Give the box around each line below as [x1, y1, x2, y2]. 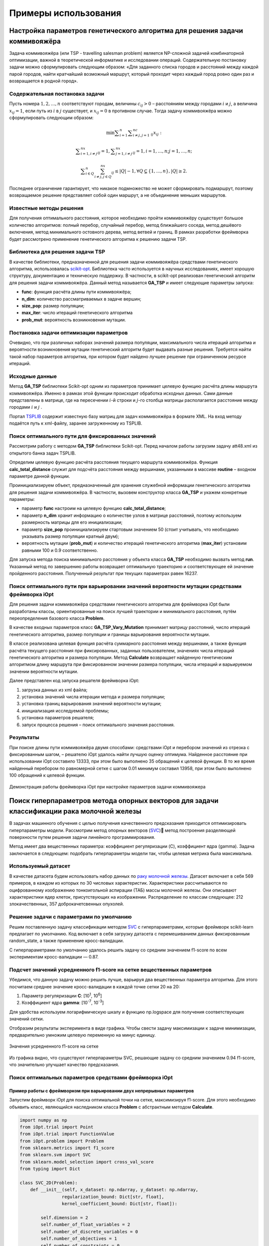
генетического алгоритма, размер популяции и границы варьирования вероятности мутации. [9, 631, 210, 637]
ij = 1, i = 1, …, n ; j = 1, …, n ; [133, 148, 193, 155]
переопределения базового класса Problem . [9, 616, 105, 622]
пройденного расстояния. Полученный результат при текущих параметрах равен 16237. [9, 570, 198, 576]
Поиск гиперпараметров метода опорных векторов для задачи [9, 796, 219, 805]
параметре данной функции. [9, 473, 70, 479]
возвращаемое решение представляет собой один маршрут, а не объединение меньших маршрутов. [9, 192, 227, 198]
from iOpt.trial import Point [19, 1124, 94, 1130]
